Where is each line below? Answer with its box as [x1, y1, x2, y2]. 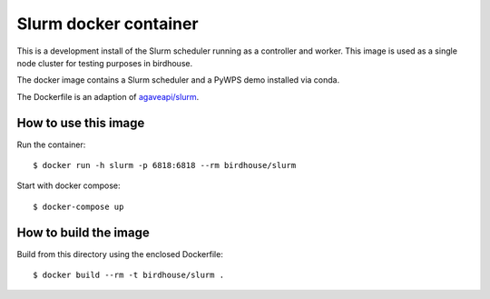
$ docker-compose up [33, 201, 124, 212]
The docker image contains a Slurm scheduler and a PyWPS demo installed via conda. [16, 75, 340, 85]
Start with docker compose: [16, 180, 122, 191]
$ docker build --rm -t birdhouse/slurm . [33, 270, 225, 281]
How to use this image [16, 115, 145, 131]
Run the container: [16, 139, 86, 150]
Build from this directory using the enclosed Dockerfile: [16, 248, 224, 259]
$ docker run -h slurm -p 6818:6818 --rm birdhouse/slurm [33, 160, 297, 171]
